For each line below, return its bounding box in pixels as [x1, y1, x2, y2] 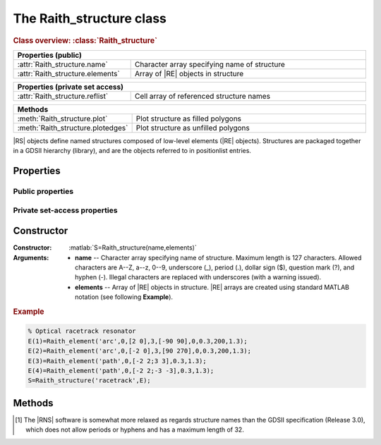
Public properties [13, 186, 74, 196]
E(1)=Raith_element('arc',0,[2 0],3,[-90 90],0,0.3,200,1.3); [28, 337, 248, 345]
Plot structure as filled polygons [135, 114, 242, 123]
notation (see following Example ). [75, 293, 173, 301]
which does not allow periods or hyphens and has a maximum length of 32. [25, 425, 245, 434]
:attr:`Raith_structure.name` [17, 59, 109, 69]
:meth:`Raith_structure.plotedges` [17, 123, 128, 133]
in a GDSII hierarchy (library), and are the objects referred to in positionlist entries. [13, 147, 252, 155]
